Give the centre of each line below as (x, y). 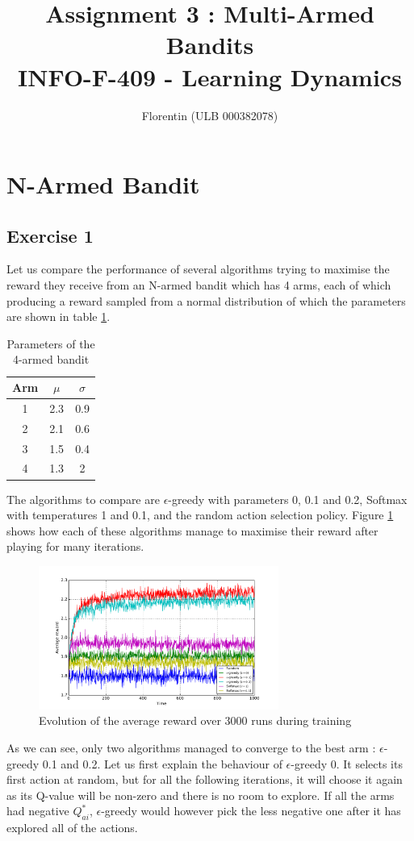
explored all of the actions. (72, 828)
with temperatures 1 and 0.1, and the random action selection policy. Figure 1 (200, 515)
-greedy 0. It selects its (347, 763)
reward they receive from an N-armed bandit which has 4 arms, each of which (199, 285)
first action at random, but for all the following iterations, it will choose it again (205, 779)
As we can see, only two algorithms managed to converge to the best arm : (191, 748)
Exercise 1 (50, 235)
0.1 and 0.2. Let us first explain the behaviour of (162, 763)
